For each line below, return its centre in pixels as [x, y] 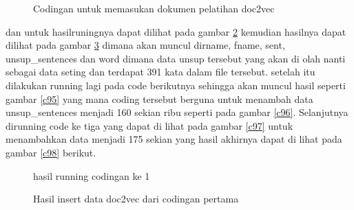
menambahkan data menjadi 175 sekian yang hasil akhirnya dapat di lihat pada [174, 139]
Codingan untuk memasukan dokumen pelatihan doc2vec [154, 8]
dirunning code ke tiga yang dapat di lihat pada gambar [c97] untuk [149, 125]
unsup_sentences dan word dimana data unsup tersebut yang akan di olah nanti [176, 58]
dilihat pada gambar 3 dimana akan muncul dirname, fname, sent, [145, 45]
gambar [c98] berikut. [51, 152]
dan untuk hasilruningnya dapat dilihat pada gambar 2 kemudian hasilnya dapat [176, 31]
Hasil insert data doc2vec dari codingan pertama [136, 199]
